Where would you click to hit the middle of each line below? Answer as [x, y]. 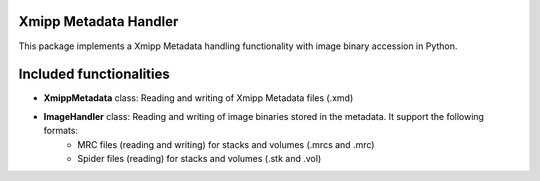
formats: [61, 131]
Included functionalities [94, 74]
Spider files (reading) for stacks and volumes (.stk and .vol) [199, 158]
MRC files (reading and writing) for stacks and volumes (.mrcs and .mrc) [226, 144]
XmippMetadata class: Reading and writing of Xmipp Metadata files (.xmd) [198, 98]
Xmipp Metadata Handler [98, 21]
